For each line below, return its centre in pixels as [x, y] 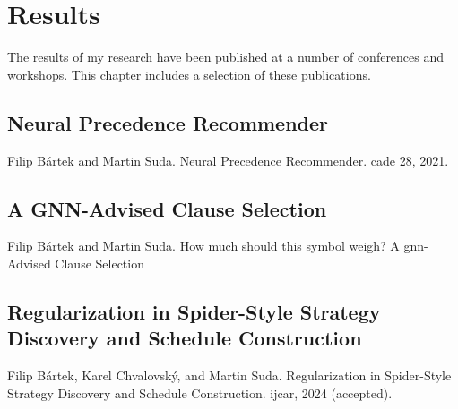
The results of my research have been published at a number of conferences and [226, 57]
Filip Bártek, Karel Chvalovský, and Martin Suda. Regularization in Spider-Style [229, 375]
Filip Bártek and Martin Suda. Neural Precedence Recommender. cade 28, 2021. [228, 160]
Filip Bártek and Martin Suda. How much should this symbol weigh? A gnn [216, 246]
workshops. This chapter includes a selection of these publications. [189, 74]
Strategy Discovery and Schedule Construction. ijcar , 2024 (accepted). [200, 392]
